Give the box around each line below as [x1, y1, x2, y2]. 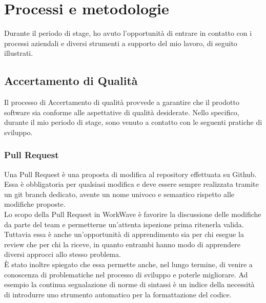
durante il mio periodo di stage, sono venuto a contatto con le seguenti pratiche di [4, 117, 262, 127]
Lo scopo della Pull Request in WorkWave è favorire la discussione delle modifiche [4, 209, 261, 220]
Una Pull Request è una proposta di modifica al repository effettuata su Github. [4, 168, 257, 179]
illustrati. [4, 48, 33, 58]
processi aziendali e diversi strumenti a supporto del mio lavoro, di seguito [4, 37, 237, 48]
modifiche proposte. [4, 199, 66, 209]
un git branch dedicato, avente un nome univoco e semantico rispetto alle [4, 188, 234, 199]
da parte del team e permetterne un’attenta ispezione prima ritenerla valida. [4, 219, 244, 229]
